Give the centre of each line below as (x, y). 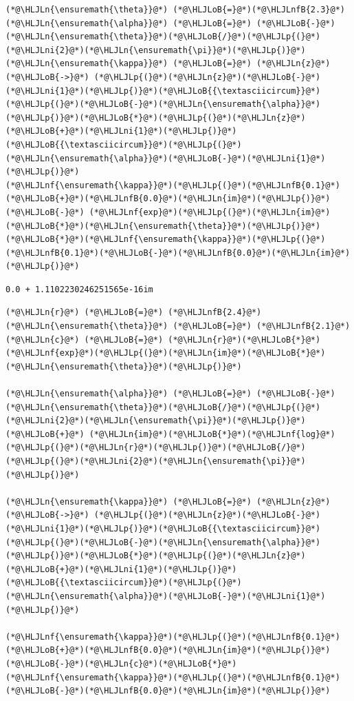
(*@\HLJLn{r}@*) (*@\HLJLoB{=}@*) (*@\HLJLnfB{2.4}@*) (134, 313)
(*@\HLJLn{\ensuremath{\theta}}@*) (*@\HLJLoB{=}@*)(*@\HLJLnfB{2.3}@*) (175, 10)
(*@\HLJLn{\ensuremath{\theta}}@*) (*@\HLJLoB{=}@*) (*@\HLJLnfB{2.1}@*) (178, 326)
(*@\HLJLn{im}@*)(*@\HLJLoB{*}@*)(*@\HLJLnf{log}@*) (212, 434)
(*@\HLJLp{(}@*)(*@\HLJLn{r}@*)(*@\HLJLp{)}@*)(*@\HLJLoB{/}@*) (156, 448)
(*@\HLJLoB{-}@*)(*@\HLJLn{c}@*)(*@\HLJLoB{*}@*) (121, 663)
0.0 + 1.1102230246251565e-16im (79, 289)
